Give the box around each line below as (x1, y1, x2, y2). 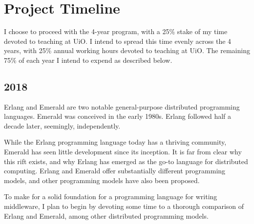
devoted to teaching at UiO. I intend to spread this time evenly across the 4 (4, 36, 232, 46)
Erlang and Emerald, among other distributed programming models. (4, 210, 209, 221)
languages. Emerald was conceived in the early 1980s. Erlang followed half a (4, 111, 232, 121)
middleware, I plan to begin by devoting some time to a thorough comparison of (4, 201, 244, 211)
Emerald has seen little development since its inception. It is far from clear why (4, 147, 242, 157)
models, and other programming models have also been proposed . (4, 175, 200, 185)
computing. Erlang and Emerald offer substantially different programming (4, 166, 226, 176)
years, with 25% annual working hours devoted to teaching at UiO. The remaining (4, 45, 250, 56)
